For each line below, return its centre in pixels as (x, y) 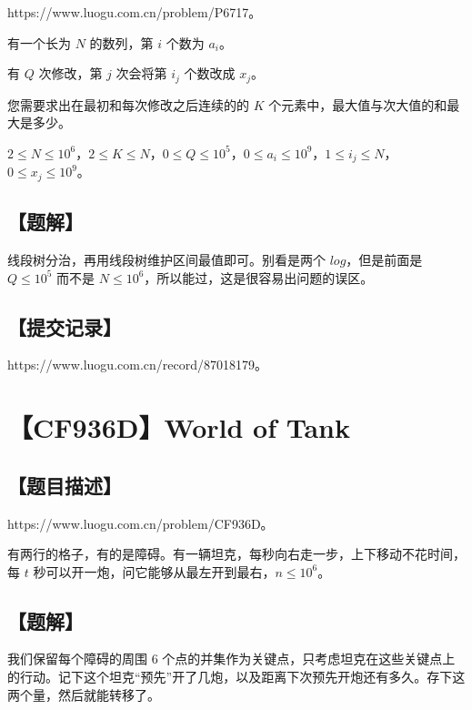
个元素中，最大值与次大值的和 (358, 104)
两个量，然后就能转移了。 (84, 694)
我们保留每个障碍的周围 (77, 659)
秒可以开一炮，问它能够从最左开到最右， (154, 571)
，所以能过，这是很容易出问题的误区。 (259, 277)
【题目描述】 (65, 485)
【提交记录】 (65, 326)
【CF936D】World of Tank (179, 427)
